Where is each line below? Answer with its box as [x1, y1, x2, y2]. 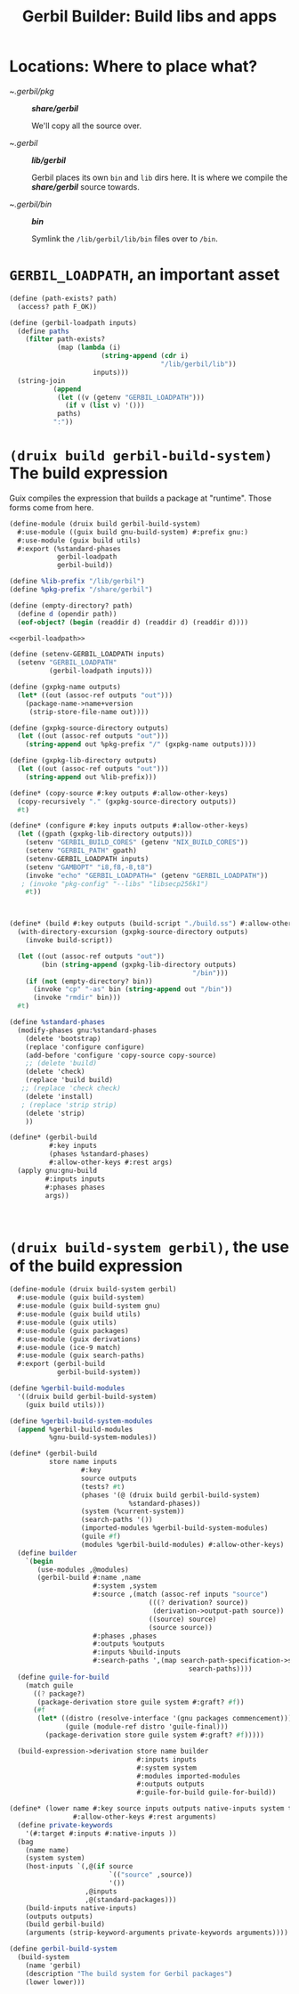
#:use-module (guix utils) [17, 1318, 117, 1327]
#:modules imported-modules [136, 1771, 241, 1780]
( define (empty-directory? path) [9, 601, 133, 610]
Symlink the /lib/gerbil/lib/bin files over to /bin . [31, 233, 218, 244]
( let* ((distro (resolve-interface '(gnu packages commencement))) [36, 1714, 293, 1723]
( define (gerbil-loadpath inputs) [9, 318, 138, 327]
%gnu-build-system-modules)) [48, 1433, 158, 1442]
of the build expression [9, 1256, 183, 1275]
